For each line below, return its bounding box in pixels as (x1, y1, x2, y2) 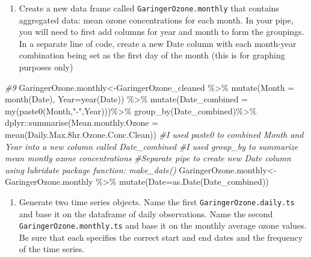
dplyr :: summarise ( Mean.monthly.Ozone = (5, 116, 159, 129)
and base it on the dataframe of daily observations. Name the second (19, 207, 273, 220)
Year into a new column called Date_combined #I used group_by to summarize (5, 140, 298, 152)
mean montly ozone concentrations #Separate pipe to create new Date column (5, 152, 291, 164)
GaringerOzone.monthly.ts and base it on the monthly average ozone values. (19, 219, 307, 232)
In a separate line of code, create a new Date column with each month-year (19, 37, 297, 49)
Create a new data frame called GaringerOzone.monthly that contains (19, 2, 279, 14)
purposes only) (19, 61, 73, 73)
